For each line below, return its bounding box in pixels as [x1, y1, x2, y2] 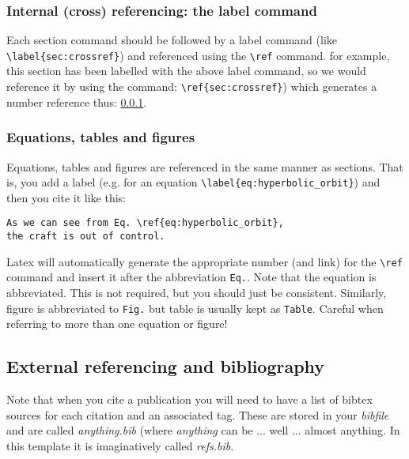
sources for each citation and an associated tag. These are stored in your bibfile [6, 406, 389, 423]
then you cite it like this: [6, 189, 126, 205]
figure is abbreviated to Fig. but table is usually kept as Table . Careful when [6, 299, 384, 316]
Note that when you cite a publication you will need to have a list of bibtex [6, 391, 373, 408]
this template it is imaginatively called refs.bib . [6, 437, 234, 453]
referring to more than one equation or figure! [6, 315, 228, 332]
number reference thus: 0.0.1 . [6, 93, 147, 110]
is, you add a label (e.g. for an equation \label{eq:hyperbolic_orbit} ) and [6, 174, 381, 190]
